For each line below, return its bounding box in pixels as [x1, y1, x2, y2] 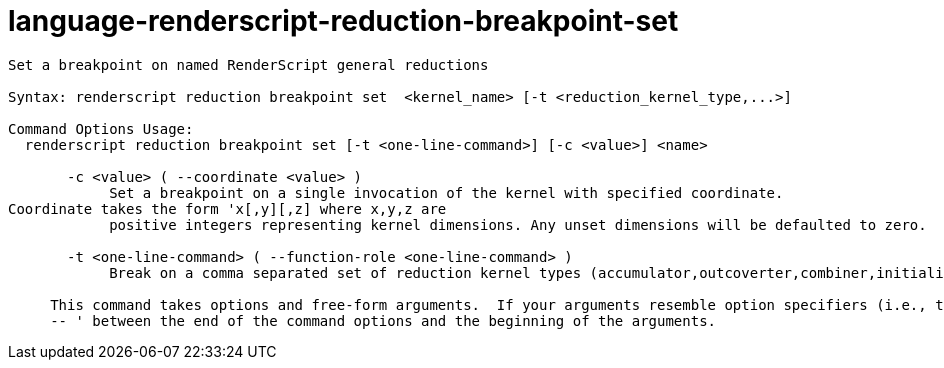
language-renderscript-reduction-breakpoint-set [8, 4, 679, 38]
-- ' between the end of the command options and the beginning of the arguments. [50, 312, 717, 329]
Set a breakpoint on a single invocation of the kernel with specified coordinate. [109, 184, 784, 201]
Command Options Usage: [8, 120, 194, 137]
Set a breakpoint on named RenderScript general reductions [8, 56, 489, 73]
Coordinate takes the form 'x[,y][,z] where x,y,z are [8, 200, 447, 217]
